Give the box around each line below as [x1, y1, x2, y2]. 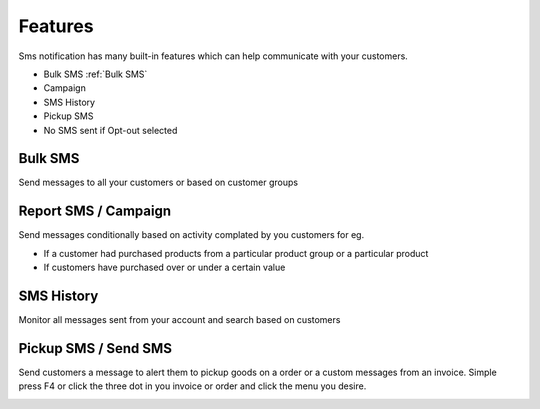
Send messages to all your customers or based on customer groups [18, 176, 299, 189]
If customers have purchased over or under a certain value [43, 261, 286, 274]
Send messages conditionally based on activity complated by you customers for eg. [18, 229, 365, 241]
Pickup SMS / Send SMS [18, 340, 172, 357]
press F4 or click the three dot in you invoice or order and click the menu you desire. [18, 380, 367, 392]
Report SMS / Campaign [18, 203, 172, 220]
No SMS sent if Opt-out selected [43, 124, 178, 136]
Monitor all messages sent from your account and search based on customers [18, 314, 341, 325]
